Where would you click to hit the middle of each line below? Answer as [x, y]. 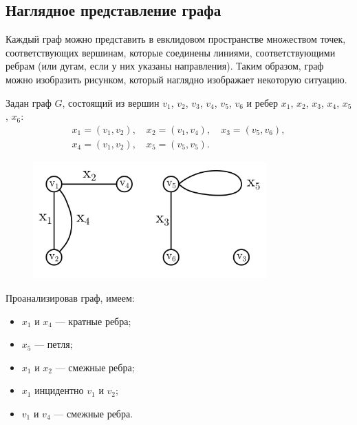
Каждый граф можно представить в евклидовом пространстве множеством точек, [176, 39]
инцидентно [59, 390]
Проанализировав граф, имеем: [70, 298]
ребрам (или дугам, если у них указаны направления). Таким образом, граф [165, 66]
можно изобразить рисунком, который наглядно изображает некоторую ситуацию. [176, 79]
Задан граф [29, 102]
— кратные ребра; [93, 321]
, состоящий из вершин [111, 102]
